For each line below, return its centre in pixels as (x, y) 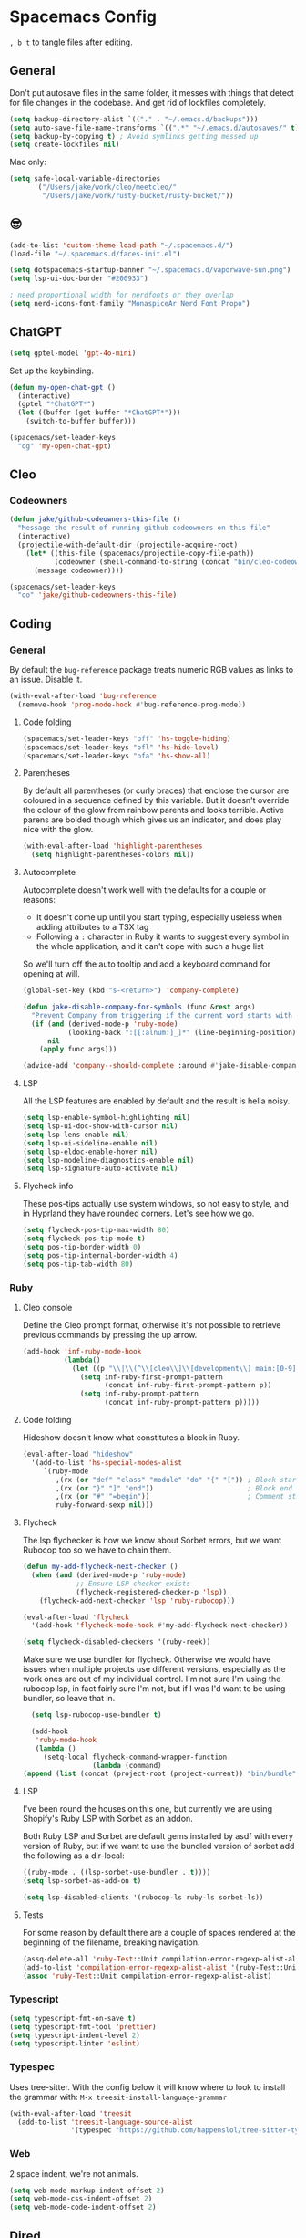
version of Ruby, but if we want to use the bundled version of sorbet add (158, 1846)
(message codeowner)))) (79, 570)
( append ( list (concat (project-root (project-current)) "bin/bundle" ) (161, 1774)
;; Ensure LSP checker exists (133, 1584)
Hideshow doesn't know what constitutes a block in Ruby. (131, 1438)
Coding (31, 624)
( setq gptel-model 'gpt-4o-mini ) (73, 353)
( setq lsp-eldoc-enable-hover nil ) (90, 1152)
